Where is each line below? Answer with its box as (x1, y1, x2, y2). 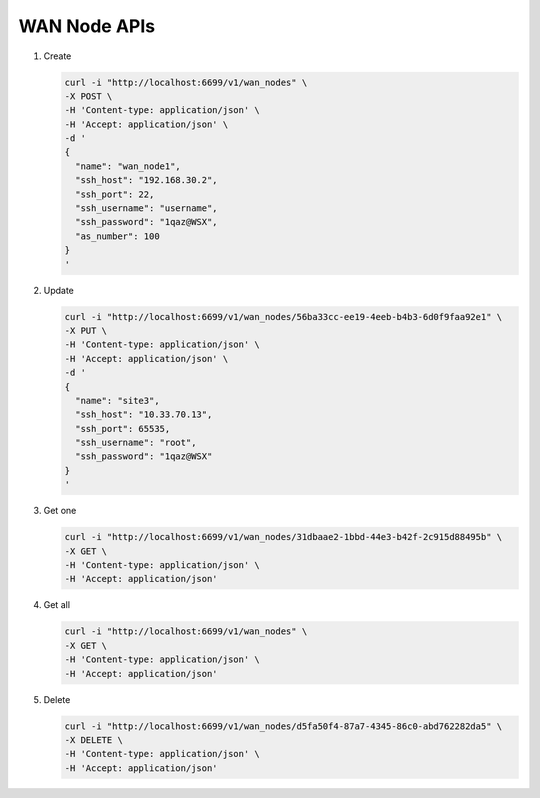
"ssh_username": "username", (75, 203, 219, 214)
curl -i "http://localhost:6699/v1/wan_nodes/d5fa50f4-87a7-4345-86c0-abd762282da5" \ (64, 720, 503, 732)
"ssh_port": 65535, (75, 423, 171, 434)
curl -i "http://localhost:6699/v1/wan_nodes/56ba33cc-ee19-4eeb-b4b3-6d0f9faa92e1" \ (64, 311, 503, 322)
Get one (43, 505, 77, 517)
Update (43, 284, 75, 296)
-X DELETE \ (64, 734, 124, 745)
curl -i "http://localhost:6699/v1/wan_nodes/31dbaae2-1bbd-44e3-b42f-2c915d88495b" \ (64, 531, 503, 543)
